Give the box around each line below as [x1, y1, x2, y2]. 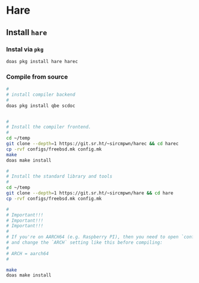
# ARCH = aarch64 [6, 250, 49, 256]
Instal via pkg [6, 45, 44, 54]
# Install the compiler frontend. [6, 124, 92, 130]
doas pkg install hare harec [6, 58, 78, 64]
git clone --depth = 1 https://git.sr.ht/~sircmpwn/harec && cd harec [6, 141, 179, 147]
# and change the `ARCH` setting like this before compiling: [6, 240, 163, 246]
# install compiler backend [6, 92, 76, 98]
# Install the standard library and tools [6, 174, 113, 180]
